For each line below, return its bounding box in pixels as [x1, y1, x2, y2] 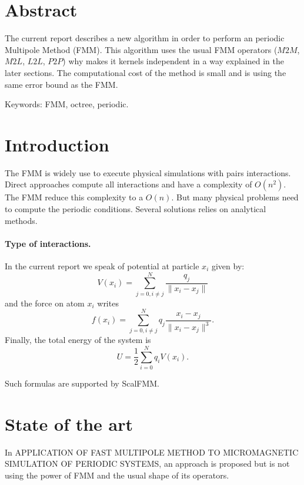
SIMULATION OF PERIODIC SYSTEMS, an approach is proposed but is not [5, 457, 290, 470]
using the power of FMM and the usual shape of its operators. [5, 469, 229, 481]
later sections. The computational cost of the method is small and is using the [5, 66, 286, 78]
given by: [211, 259, 245, 272]
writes [97, 296, 119, 309]
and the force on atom [5, 296, 85, 309]
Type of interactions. [5, 237, 91, 249]
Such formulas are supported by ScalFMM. [5, 377, 160, 390]
